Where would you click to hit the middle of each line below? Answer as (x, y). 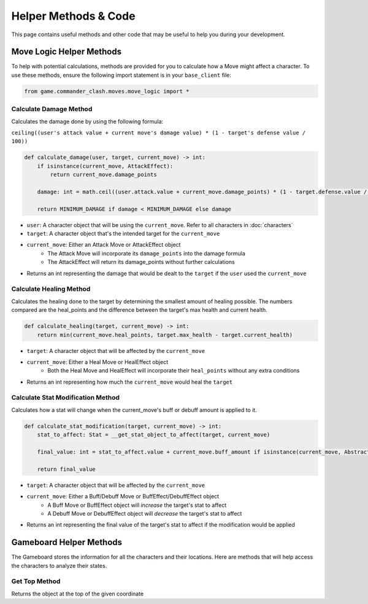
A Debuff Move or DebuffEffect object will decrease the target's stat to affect (145, 513)
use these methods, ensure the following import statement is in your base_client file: (121, 75)
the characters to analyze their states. (59, 565)
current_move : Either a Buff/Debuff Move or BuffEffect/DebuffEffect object (123, 497)
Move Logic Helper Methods (67, 52)
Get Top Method (36, 581)
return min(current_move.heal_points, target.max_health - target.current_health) (165, 335)
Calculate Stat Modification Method (65, 398)
